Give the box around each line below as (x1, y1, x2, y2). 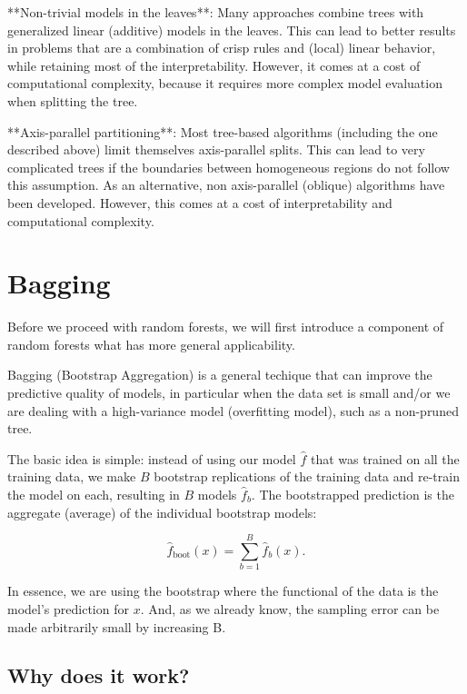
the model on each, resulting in (7, 485, 180, 503)
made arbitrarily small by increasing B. (7, 617, 226, 636)
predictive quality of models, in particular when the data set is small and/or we (7, 383, 451, 402)
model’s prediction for (7, 599, 129, 618)
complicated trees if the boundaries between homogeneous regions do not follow (7, 157, 450, 176)
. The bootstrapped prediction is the (251, 485, 454, 503)
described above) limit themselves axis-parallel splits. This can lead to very (7, 140, 425, 159)
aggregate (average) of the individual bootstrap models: (7, 502, 317, 521)
